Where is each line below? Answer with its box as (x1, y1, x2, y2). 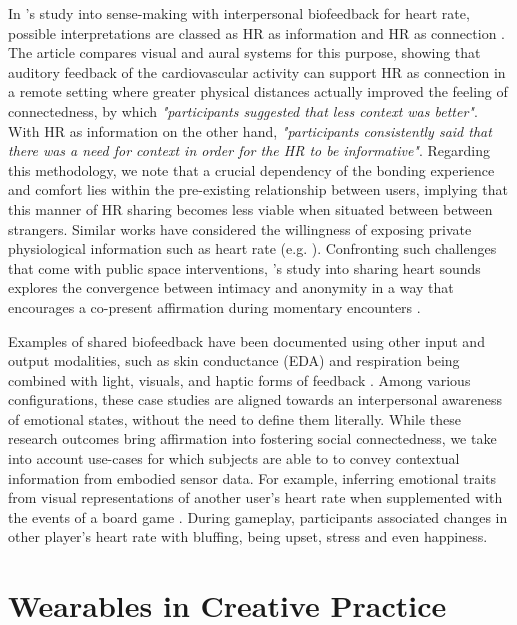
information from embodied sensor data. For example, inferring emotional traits (8, 467, 497, 488)
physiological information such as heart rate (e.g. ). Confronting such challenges (8, 238, 497, 259)
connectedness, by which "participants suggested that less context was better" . (8, 100, 478, 121)
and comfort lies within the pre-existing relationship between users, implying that (8, 179, 508, 200)
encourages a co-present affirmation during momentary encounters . (8, 296, 421, 317)
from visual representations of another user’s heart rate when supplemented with (8, 487, 503, 508)
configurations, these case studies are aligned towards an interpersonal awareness (8, 389, 503, 410)
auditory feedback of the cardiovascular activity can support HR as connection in (8, 61, 506, 82)
